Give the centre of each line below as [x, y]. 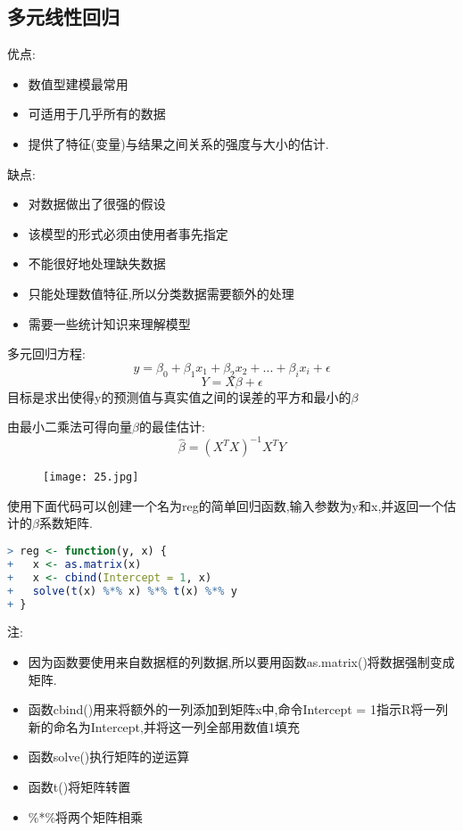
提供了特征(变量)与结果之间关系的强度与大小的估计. [178, 143]
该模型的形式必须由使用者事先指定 [128, 233]
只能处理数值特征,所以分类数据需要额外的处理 [161, 293]
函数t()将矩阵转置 [79, 786]
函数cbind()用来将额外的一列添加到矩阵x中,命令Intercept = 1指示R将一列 [238, 709]
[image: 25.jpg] [91, 477]
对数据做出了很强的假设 [97, 204]
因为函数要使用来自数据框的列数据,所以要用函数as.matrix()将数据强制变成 [241, 662]
